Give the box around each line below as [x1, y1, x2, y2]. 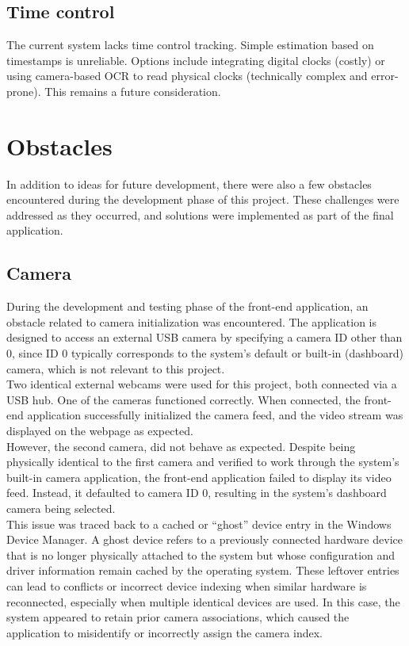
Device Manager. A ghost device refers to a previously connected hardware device [6, 531, 403, 548]
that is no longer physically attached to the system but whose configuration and [6, 546, 396, 563]
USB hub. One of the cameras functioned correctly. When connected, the [6, 391, 361, 407]
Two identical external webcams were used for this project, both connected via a [6, 376, 397, 392]
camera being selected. [6, 500, 116, 516]
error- [371, 67, 399, 84]
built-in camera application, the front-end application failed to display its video [6, 468, 392, 485]
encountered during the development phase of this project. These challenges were [6, 191, 399, 208]
